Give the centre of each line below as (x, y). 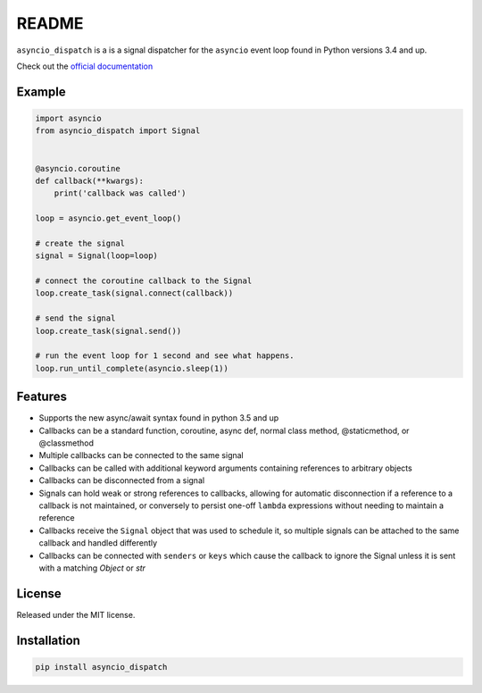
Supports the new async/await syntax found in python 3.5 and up (159, 418)
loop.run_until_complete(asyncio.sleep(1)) (132, 368)
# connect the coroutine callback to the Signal (144, 281)
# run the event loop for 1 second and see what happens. (165, 356)
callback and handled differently (98, 543)
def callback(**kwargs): (90, 180)
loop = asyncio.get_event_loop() (108, 218)
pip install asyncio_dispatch (101, 667)
